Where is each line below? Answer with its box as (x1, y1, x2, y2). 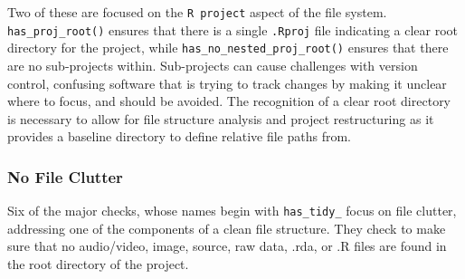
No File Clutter (7, 165, 123, 188)
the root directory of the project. (7, 255, 189, 273)
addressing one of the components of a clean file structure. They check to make (7, 218, 446, 237)
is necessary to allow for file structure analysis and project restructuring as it (7, 109, 434, 128)
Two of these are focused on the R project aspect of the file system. (7, 3, 387, 21)
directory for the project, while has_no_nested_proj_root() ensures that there (7, 38, 449, 57)
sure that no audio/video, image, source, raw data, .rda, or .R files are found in (7, 236, 447, 255)
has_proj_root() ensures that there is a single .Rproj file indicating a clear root (7, 20, 459, 39)
